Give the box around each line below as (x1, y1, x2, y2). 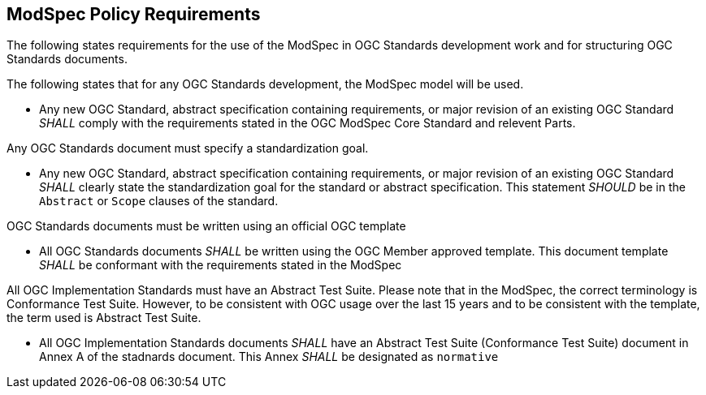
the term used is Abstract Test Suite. (6, 311, 201, 325)
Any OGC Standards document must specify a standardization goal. (6, 141, 369, 156)
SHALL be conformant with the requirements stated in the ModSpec (39, 258, 402, 273)
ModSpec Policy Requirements (6, 4, 261, 24)
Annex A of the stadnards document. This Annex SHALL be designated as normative (39, 350, 499, 364)
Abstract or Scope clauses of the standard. (39, 194, 279, 208)
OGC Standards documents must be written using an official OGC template (6, 219, 406, 234)
